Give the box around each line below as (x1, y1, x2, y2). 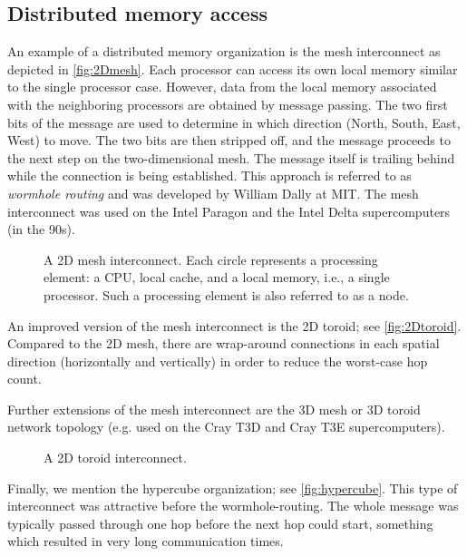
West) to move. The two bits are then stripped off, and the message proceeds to (7, 131, 451, 150)
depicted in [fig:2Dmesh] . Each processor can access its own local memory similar (7, 59, 458, 78)
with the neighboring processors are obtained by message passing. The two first (7, 94, 448, 113)
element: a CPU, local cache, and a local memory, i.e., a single (44, 268, 390, 287)
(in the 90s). (7, 219, 75, 239)
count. (7, 369, 42, 388)
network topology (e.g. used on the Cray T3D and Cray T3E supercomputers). (7, 417, 445, 436)
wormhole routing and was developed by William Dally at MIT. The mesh (7, 183, 419, 202)
